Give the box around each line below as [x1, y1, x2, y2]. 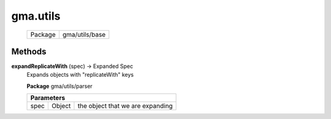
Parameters [30, 94, 66, 102]
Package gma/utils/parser [26, 82, 93, 90]
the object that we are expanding [77, 102, 173, 110]
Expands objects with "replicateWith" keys [26, 71, 134, 79]
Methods [11, 46, 47, 56]
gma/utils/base [62, 30, 106, 39]
